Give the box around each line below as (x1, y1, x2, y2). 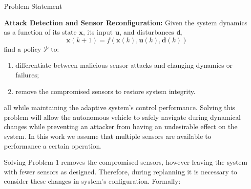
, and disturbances (119, 27, 174, 37)
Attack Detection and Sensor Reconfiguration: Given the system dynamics (4, 17, 248, 27)
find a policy (4, 43, 42, 54)
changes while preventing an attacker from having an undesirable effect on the (4, 121, 238, 132)
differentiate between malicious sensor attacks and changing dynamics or (15, 60, 232, 70)
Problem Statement (4, 1, 62, 11)
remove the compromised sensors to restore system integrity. (15, 86, 196, 96)
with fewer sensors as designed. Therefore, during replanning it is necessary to (4, 166, 237, 176)
